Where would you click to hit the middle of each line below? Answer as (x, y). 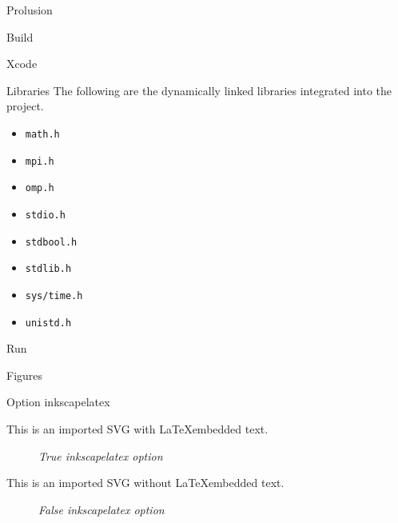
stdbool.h (51, 242)
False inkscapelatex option (101, 509)
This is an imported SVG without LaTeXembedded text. (145, 483)
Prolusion (30, 10)
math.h (42, 134)
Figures (25, 375)
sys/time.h (54, 295)
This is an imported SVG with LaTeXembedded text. (137, 429)
